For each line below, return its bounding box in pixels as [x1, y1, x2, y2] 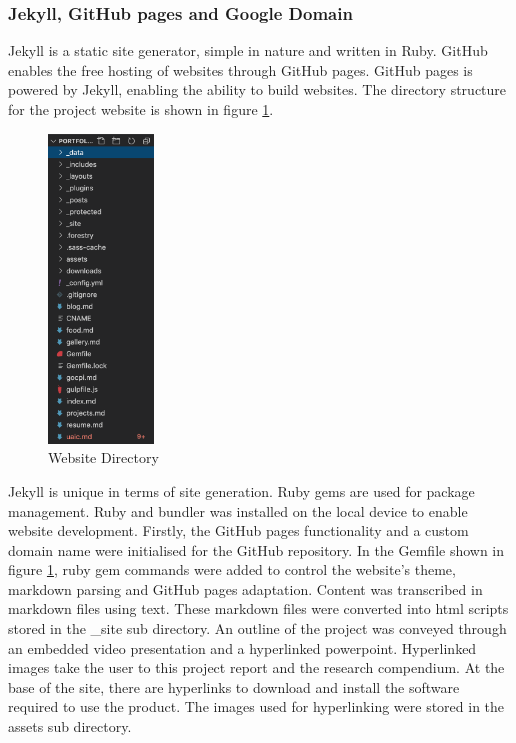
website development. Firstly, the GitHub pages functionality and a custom [8, 520, 469, 541]
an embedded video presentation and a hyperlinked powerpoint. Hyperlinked [8, 637, 477, 658]
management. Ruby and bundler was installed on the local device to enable [8, 500, 468, 521]
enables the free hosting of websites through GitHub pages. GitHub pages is [8, 59, 473, 80]
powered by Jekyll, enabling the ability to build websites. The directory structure [8, 79, 507, 100]
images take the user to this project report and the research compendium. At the [8, 657, 505, 678]
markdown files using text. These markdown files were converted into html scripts [8, 598, 509, 619]
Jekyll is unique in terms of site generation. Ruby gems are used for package [8, 480, 475, 501]
